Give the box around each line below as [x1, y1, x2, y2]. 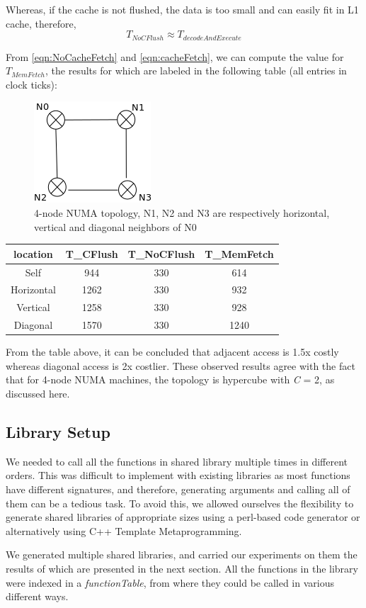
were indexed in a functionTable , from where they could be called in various [6, 575, 334, 590]
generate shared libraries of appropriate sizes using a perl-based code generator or [6, 510, 360, 524]
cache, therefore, [6, 16, 76, 30]
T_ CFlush [65, 246, 118, 261]
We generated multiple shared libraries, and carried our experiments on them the [6, 547, 358, 562]
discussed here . [6, 385, 70, 400]
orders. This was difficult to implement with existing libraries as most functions [6, 468, 350, 483]
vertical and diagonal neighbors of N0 [34, 219, 197, 234]
